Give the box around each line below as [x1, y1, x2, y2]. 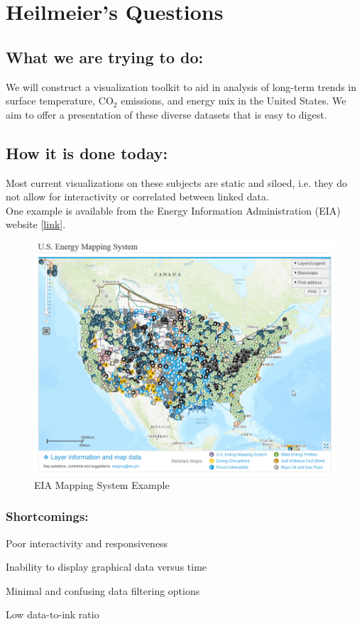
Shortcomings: [6, 507, 89, 525]
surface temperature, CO [6, 93, 114, 108]
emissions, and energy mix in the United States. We [121, 93, 346, 108]
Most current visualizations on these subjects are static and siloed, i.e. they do [6, 175, 347, 190]
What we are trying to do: [6, 45, 204, 68]
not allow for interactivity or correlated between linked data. [6, 189, 269, 204]
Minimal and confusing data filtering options [6, 583, 200, 598]
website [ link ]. [6, 217, 66, 232]
